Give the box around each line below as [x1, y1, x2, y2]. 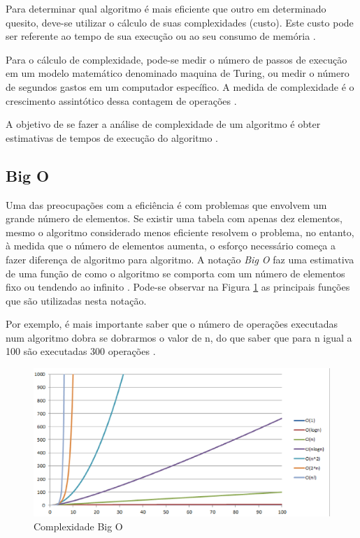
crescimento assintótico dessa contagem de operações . [6, 93, 237, 108]
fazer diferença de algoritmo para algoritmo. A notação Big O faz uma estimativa [6, 252, 354, 266]
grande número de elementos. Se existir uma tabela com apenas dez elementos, [6, 211, 343, 226]
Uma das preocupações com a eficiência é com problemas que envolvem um [6, 197, 327, 212]
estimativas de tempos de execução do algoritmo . [6, 130, 218, 145]
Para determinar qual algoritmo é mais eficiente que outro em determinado [6, 1, 326, 15]
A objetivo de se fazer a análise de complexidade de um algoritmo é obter [6, 117, 321, 131]
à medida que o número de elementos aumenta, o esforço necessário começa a [6, 238, 336, 253]
